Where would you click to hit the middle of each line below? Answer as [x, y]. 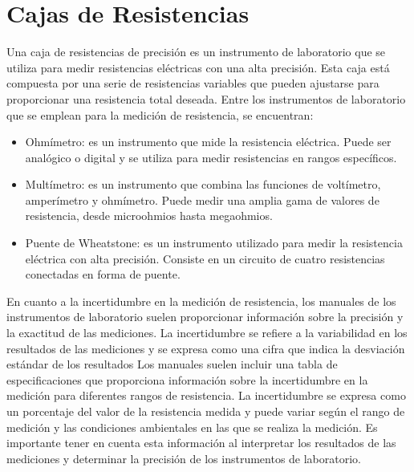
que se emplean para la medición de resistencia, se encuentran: [160, 114]
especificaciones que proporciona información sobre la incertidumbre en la [187, 379]
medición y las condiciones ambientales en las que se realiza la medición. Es [192, 427]
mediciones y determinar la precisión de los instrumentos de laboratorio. [184, 458]
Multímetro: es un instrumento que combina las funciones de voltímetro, [203, 184]
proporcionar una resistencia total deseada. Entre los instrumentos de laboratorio [206, 98]
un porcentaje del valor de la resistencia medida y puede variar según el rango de [206, 411]
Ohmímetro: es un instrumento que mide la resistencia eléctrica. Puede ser [208, 142]
